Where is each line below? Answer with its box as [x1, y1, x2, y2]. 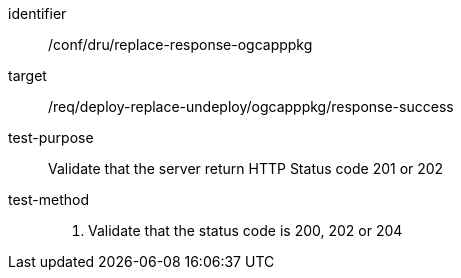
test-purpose [8, 129, 94, 146]
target [8, 67, 47, 84]
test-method [8, 191, 89, 208]
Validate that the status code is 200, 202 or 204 [88, 222, 403, 239]
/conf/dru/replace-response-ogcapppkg [48, 36, 313, 53]
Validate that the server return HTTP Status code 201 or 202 [48, 160, 444, 177]
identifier [8, 5, 67, 22]
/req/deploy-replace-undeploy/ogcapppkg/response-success [48, 98, 454, 115]
